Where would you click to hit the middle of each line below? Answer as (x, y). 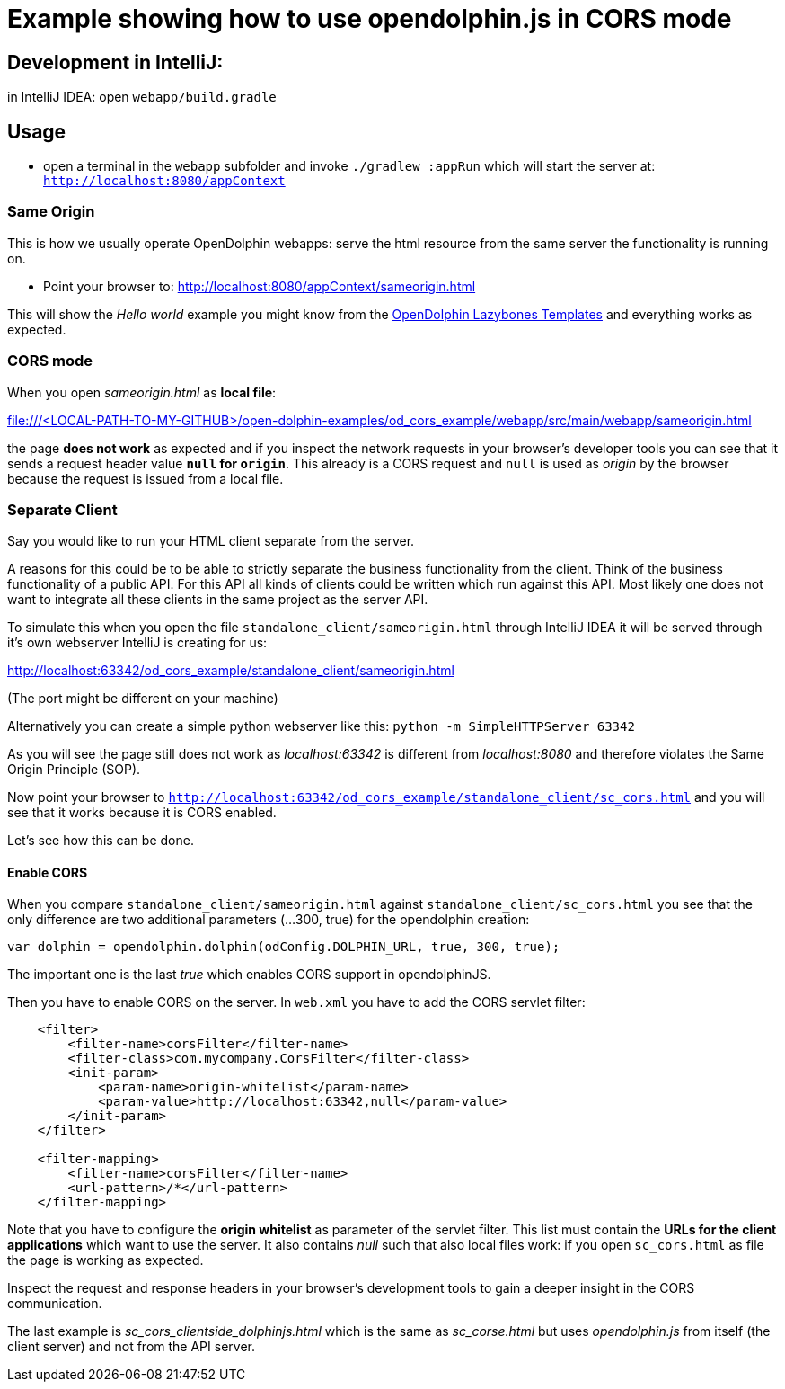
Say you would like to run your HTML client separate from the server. (211, 541)
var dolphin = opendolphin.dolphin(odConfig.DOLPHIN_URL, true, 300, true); (284, 947)
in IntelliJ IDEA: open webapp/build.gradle (142, 97)
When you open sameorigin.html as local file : (142, 392)
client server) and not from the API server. (131, 1347)
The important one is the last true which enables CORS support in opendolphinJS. (249, 975)
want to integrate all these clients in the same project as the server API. (218, 600)
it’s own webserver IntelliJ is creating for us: (137, 643)
